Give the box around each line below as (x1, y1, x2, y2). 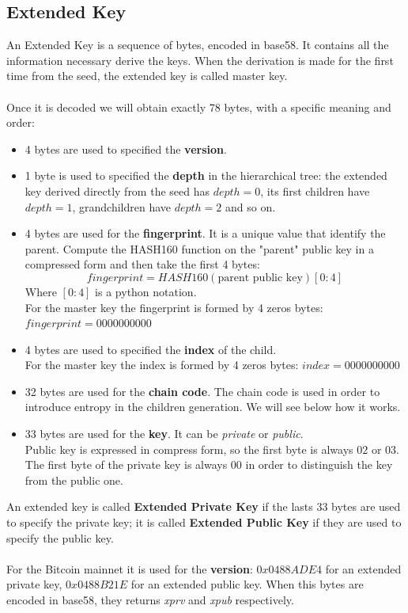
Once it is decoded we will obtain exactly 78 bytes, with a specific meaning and (6, 98, 391, 115)
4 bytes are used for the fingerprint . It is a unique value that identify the (25, 225, 386, 242)
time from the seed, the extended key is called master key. (6, 67, 288, 84)
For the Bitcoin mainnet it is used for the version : (6, 560, 253, 577)
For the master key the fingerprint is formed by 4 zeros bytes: (25, 299, 323, 315)
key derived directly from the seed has (25, 182, 210, 199)
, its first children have (260, 182, 370, 199)
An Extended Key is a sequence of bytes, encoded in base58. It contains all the (6, 36, 389, 53)
